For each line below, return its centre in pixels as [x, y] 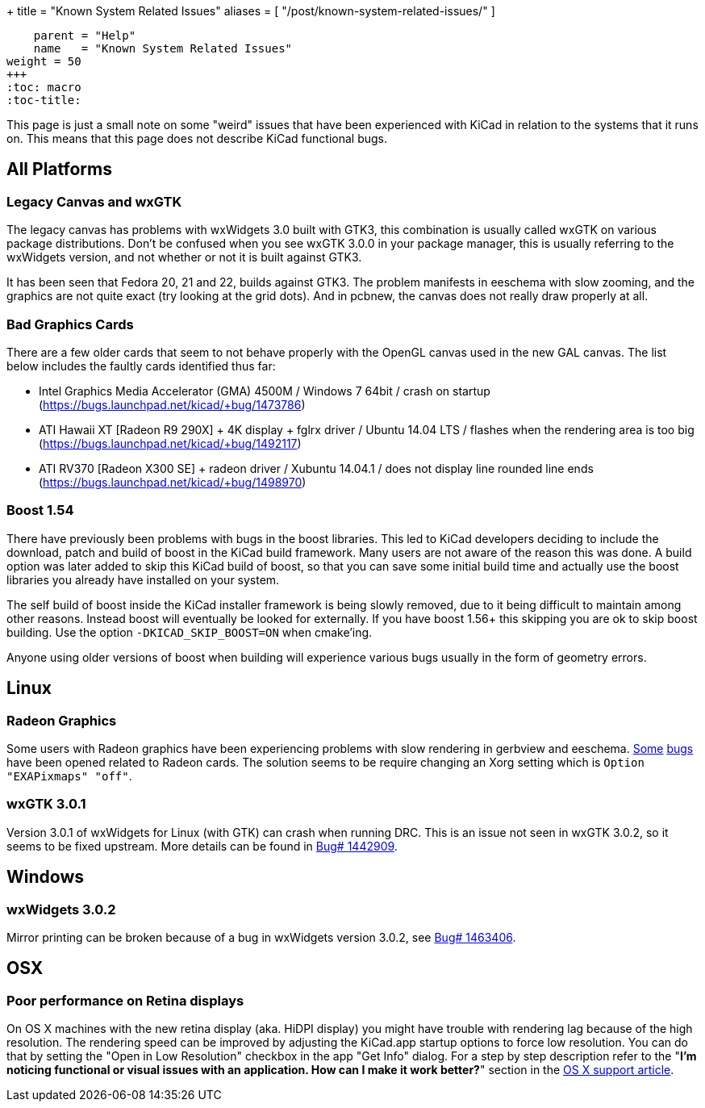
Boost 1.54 [40, 510]
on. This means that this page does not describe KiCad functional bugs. [197, 138]
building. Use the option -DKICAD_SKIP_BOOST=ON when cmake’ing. [190, 632]
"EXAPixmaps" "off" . [69, 776]
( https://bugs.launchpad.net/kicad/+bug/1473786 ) [172, 404]
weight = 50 [44, 61]
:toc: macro [44, 87]
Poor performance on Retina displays [125, 1000]
